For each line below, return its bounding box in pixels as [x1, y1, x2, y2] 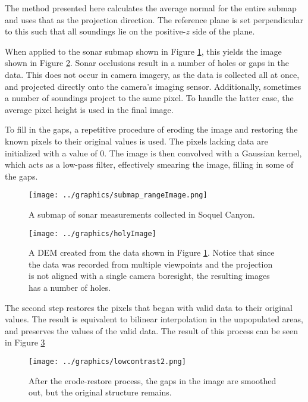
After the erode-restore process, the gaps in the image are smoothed [29, 374, 276, 387]
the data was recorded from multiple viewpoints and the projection [29, 257, 273, 270]
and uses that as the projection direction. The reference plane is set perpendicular [5, 13, 303, 26]
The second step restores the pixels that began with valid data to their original [5, 301, 293, 313]
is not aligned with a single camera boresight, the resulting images [29, 269, 270, 282]
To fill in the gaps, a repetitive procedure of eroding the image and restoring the [5, 123, 298, 136]
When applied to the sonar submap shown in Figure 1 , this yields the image [5, 45, 282, 57]
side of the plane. [192, 25, 255, 37]
